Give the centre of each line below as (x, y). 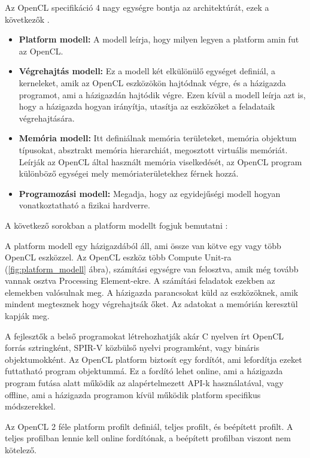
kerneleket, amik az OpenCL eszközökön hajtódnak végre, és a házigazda (152, 82)
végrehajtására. (47, 118)
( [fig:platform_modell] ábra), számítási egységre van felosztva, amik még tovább (152, 269)
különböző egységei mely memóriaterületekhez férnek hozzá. (129, 173)
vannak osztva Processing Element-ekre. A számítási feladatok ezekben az (140, 280)
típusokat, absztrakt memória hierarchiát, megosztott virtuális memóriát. (153, 149)
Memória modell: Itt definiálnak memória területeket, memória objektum (158, 138)
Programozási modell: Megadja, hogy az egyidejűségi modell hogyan (150, 193)
